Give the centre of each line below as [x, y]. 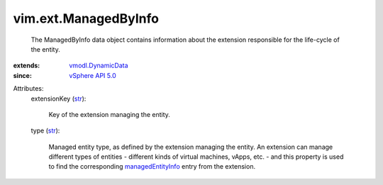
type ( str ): [45, 130]
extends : [27, 66]
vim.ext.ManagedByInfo [86, 18]
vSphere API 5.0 [93, 75]
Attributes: [28, 89]
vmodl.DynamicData [99, 66]
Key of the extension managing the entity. [109, 114]
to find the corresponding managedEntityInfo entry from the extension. [152, 167]
